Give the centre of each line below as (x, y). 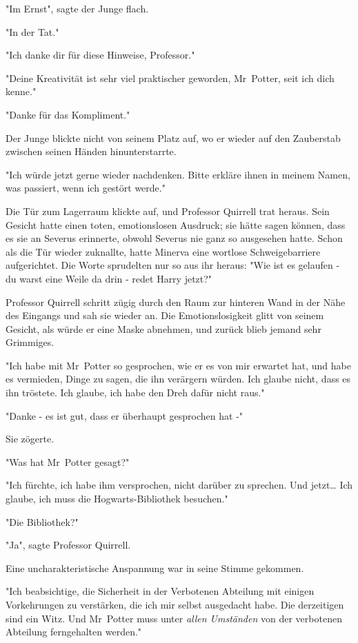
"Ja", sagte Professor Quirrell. (68, 545)
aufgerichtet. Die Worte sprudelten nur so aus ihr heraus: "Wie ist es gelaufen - (173, 265)
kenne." (21, 91)
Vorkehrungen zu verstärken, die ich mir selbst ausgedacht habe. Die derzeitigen (175, 604)
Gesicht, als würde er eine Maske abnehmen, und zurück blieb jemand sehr (163, 328)
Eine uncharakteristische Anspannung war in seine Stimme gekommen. (155, 568)
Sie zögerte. (30, 439)
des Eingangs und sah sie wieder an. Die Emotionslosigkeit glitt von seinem (165, 315)
